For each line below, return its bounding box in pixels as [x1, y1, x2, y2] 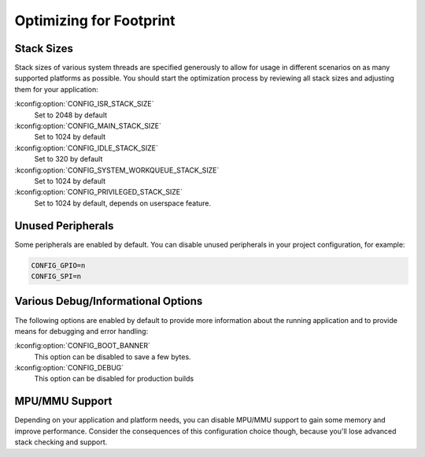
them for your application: [14, 84, 98, 94]
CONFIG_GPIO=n [31, 261, 86, 269]
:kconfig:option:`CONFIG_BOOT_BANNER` [14, 341, 151, 351]
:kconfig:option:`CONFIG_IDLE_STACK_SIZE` [14, 143, 159, 153]
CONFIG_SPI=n [31, 272, 82, 281]
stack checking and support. [14, 437, 108, 447]
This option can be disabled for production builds [34, 374, 194, 384]
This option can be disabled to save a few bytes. [34, 351, 192, 362]
